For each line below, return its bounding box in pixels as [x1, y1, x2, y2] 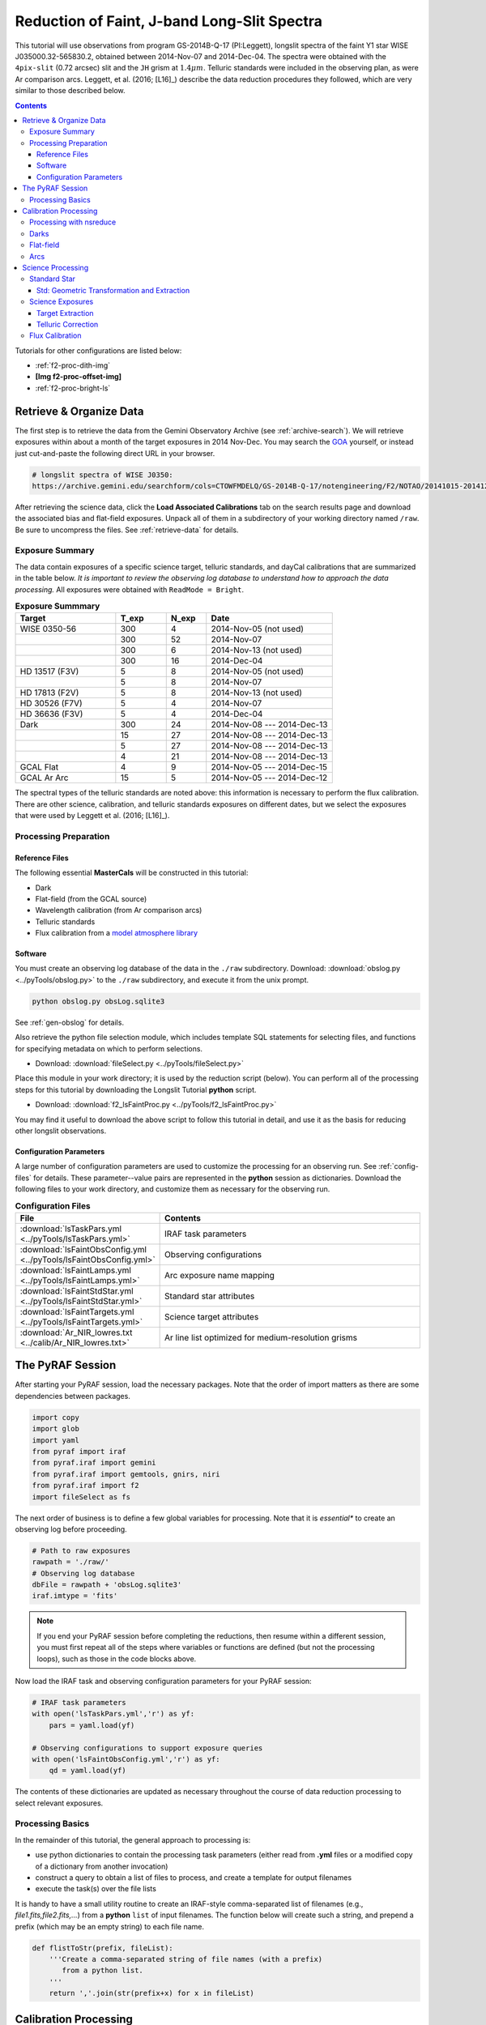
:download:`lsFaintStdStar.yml [19, 1285, 134, 1296]
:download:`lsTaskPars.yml [19, 1223, 122, 1234]
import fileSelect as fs [32, 1492, 131, 1502]
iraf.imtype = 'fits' [32, 1592, 118, 1601]
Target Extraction [36, 308, 94, 318]
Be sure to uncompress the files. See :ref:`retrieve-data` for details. [15, 525, 239, 535]
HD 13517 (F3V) [19, 666, 79, 677]
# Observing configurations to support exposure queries [32, 1743, 263, 1753]
